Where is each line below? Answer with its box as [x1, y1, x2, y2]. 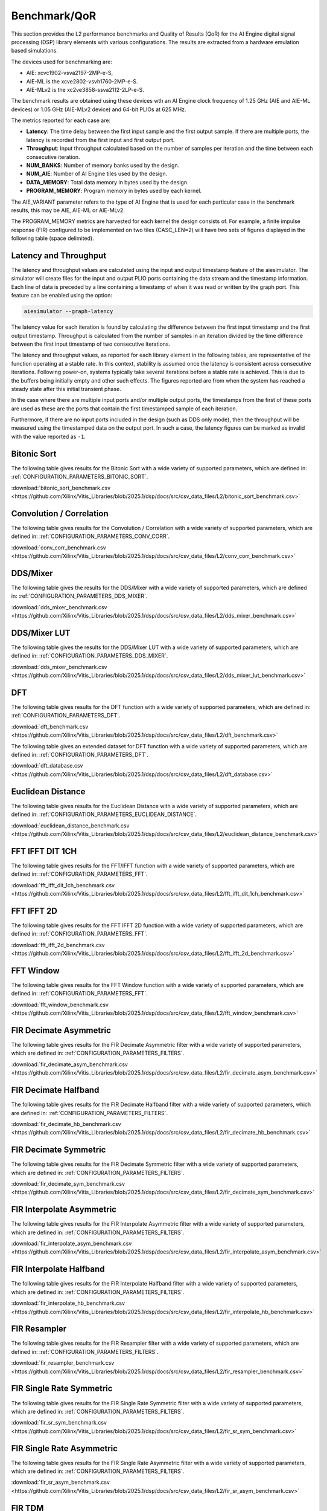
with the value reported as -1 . [11, 433, 86, 440]
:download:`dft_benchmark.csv [11, 723, 89, 730]
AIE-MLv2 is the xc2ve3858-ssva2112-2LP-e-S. [26, 86, 144, 93]
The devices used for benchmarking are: [11, 58, 113, 65]
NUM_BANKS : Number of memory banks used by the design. [26, 162, 180, 169]
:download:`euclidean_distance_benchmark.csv [11, 822, 130, 829]
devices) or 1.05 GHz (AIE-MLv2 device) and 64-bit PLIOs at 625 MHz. [11, 106, 186, 113]
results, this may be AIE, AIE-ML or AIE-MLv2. [11, 206, 125, 214]
